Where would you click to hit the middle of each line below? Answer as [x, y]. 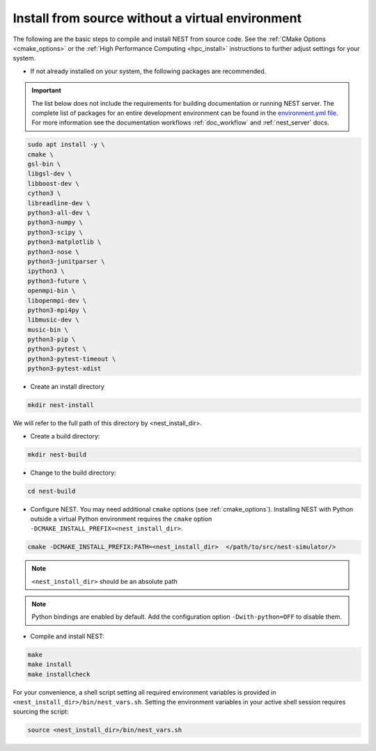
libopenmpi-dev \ [57, 300]
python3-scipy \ [55, 232]
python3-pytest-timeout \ [72, 359]
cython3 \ [44, 193]
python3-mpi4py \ [57, 310]
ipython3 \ [46, 271]
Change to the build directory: [73, 473]
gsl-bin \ [44, 164]
